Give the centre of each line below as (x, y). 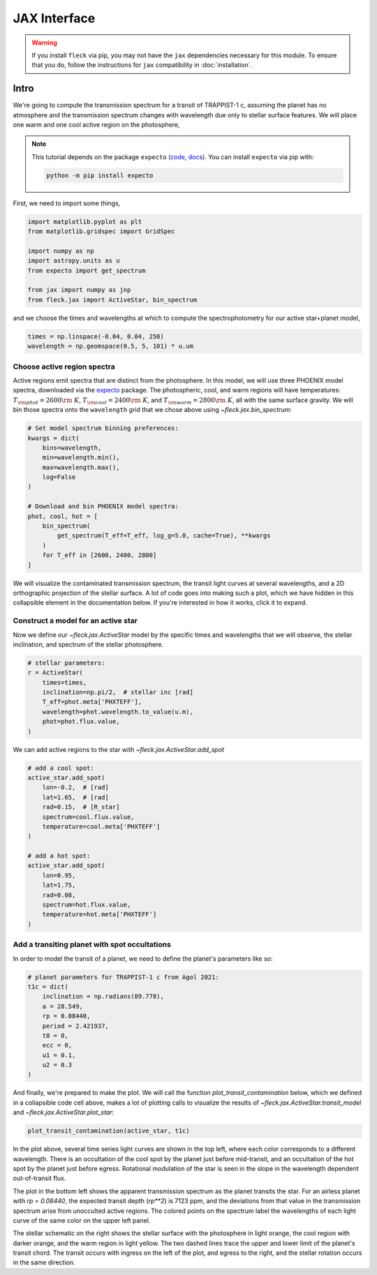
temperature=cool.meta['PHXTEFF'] (101, 826)
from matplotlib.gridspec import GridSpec (101, 231)
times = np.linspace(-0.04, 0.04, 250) (96, 336)
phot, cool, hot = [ (62, 516)
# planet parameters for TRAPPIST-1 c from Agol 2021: (123, 977)
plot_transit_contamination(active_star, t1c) (109, 1131)
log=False (59, 477)
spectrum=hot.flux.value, (87, 905)
